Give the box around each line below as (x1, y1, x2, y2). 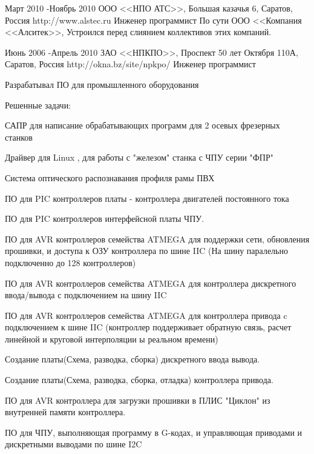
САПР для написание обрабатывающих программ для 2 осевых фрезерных (5, 119, 280, 132)
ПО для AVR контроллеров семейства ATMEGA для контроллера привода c (5, 309, 287, 321)
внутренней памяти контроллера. (5, 406, 126, 418)
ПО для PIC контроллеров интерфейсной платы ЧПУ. (5, 212, 204, 225)
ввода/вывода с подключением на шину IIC (5, 289, 167, 301)
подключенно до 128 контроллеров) (5, 256, 136, 269)
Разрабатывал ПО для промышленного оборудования (5, 78, 199, 90)
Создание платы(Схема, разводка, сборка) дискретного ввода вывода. (5, 353, 260, 366)
